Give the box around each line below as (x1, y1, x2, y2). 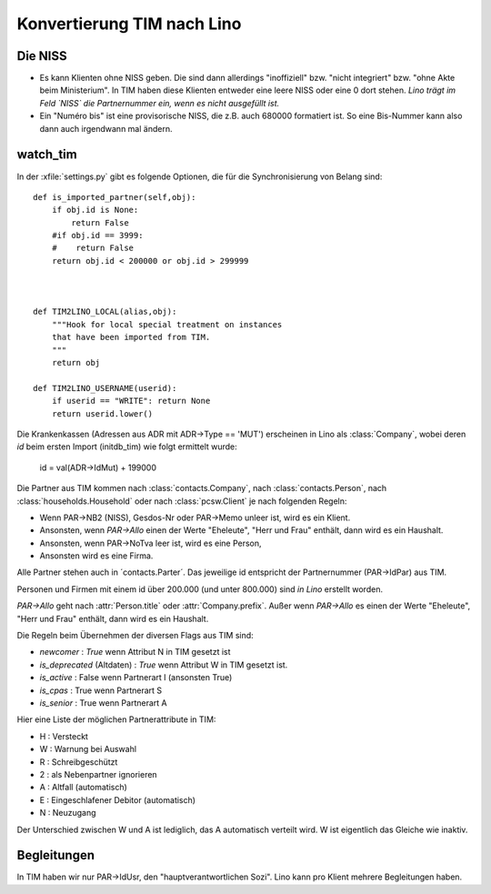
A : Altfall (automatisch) (39, 782, 127, 793)
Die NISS (16, 48, 67, 64)
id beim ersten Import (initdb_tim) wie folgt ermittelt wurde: (16, 441, 238, 452)
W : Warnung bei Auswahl (39, 744, 136, 755)
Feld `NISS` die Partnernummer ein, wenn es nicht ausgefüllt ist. (39, 97, 280, 108)
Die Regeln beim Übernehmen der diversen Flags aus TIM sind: (16, 630, 254, 641)
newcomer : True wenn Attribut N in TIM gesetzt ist (39, 647, 231, 658)
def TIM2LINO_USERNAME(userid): (33, 383, 177, 393)
